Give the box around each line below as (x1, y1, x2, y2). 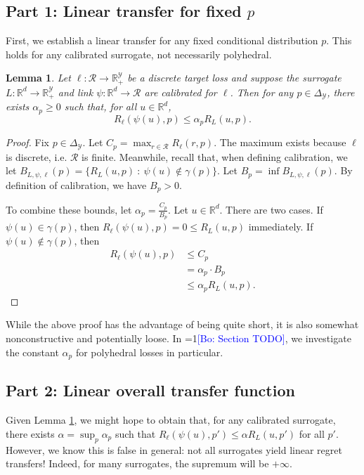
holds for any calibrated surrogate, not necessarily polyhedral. (6, 46, 272, 61)
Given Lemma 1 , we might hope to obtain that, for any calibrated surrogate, (6, 412, 336, 427)
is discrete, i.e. (6, 149, 67, 164)
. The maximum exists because (214, 135, 346, 150)
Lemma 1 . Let (6, 70, 71, 85)
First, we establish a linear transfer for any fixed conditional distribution (6, 33, 318, 48)
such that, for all (64, 99, 137, 114)
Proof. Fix (6, 135, 49, 150)
